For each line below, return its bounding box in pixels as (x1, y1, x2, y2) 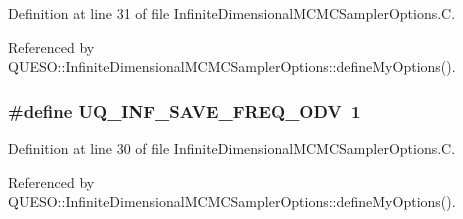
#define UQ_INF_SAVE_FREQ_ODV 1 (8, 98, 361, 123)
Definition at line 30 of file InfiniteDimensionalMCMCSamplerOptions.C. (8, 138, 456, 158)
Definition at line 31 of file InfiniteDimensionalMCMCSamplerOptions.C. (8, 3, 456, 23)
